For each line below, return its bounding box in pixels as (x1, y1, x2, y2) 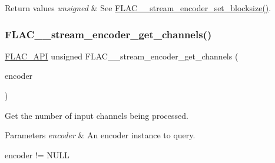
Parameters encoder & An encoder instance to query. (5, 129, 196, 141)
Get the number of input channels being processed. (5, 109, 188, 121)
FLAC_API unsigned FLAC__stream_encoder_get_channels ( (5, 49, 238, 62)
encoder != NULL (5, 148, 69, 161)
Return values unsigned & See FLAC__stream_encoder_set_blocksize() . (5, 2, 271, 14)
